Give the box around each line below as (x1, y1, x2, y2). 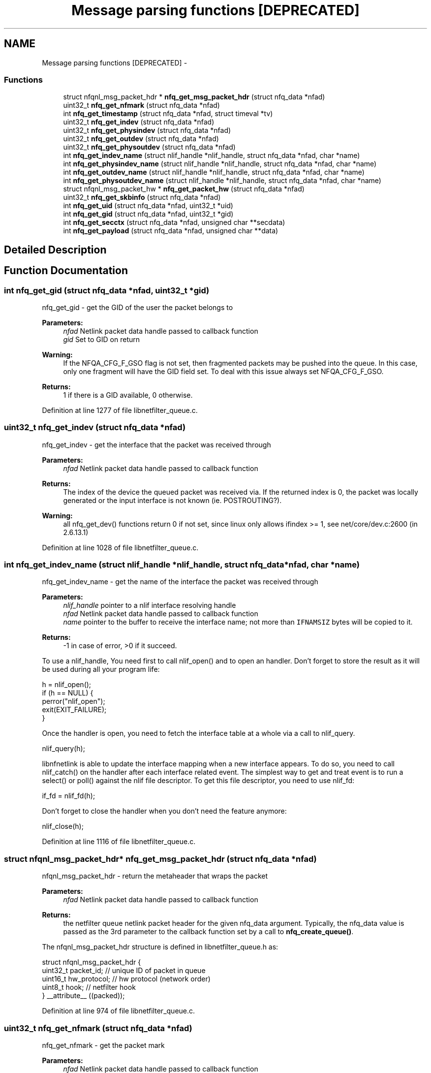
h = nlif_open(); (42, 680, 92, 689)
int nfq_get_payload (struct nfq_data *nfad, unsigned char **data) (63, 226, 278, 235)
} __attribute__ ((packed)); (42, 991, 125, 1000)
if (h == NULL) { (42, 689, 93, 697)
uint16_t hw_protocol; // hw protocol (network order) (42, 975, 211, 983)
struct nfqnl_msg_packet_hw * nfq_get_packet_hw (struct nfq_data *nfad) (63, 185, 305, 193)
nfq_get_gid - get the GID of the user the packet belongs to (42, 303, 233, 312)
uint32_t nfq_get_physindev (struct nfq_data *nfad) (63, 126, 231, 135)
